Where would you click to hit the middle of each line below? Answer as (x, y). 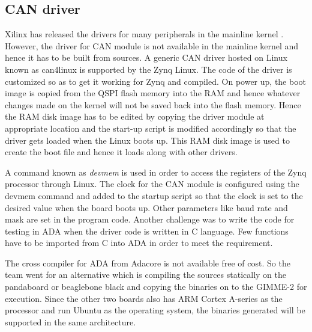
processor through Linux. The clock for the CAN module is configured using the (152, 184)
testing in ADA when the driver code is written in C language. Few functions (147, 231)
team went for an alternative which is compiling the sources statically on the (145, 275)
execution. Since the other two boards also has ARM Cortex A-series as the (144, 298)
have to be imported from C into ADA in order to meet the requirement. (139, 243)
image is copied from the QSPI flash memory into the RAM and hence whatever (153, 93)
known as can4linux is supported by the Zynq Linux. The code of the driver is (148, 69)
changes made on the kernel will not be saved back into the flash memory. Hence (153, 104)
